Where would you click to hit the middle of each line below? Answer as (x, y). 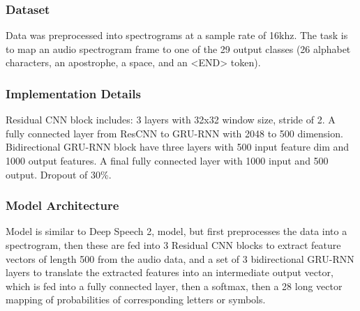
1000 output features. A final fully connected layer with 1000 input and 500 (167, 160)
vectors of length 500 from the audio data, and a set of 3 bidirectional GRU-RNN (180, 258)
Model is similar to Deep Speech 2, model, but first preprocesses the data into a (177, 231)
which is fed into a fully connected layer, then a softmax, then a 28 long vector (174, 286)
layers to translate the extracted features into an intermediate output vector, (170, 272)
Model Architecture (62, 205)
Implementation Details (73, 93)
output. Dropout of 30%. (59, 174)
